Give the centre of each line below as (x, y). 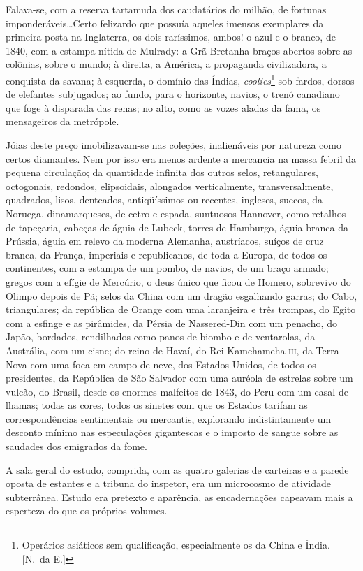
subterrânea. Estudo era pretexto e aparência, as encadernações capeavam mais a (179, 497)
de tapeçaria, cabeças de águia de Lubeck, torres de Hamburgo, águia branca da (177, 227)
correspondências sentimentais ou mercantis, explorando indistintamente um (169, 418)
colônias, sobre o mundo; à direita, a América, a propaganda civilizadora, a (166, 64)
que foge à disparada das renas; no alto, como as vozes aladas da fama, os (163, 107)
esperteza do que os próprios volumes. (87, 511)
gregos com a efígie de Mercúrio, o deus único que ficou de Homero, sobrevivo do (178, 281)
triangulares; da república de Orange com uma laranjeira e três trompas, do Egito (181, 309)
